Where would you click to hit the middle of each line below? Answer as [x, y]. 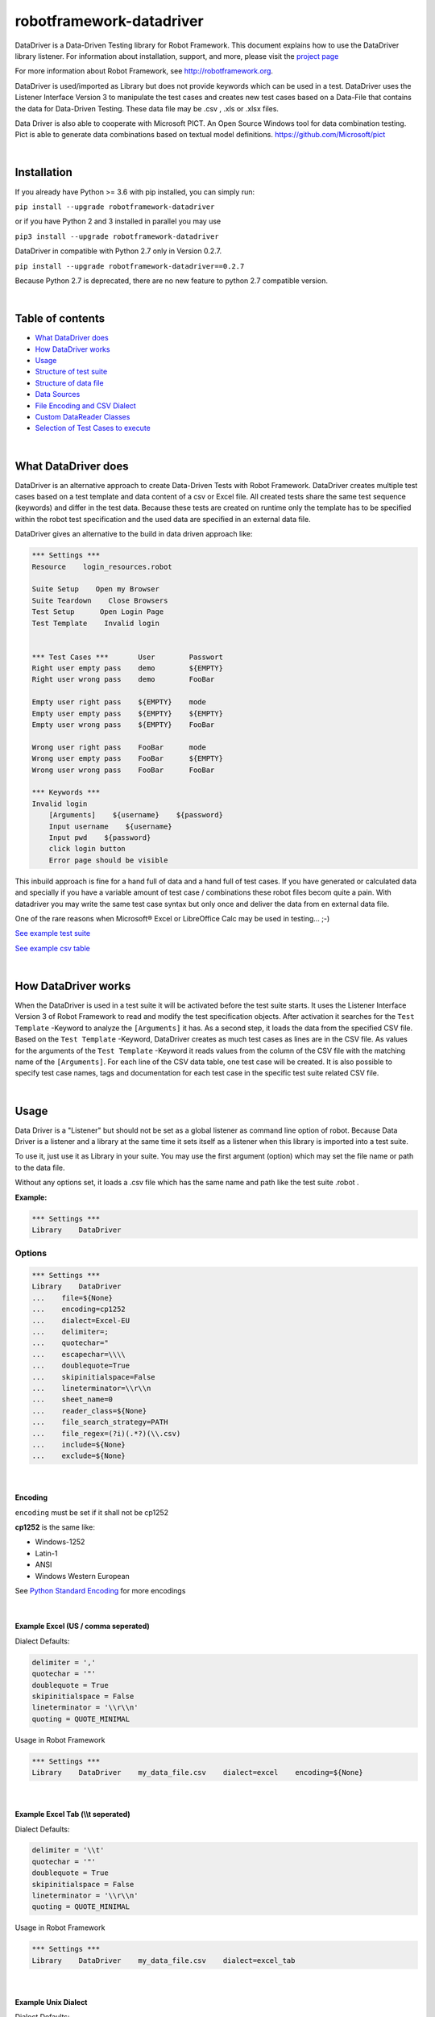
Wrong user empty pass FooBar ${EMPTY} [127, 759]
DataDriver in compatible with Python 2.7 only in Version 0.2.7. [118, 251]
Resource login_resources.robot [102, 566]
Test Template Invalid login [96, 623]
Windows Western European [83, 1576]
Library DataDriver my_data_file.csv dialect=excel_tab [164, 1960]
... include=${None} [79, 1445]
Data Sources [58, 395]
